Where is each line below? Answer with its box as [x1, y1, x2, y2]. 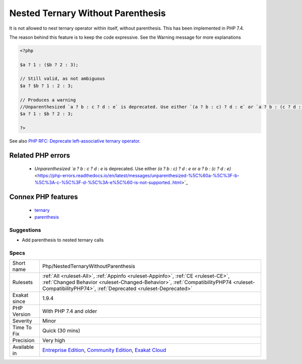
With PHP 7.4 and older [42, 308, 98, 315]
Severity [12, 317, 32, 324]
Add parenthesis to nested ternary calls [22, 237, 104, 243]
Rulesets [12, 279, 33, 286]
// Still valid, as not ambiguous [20, 76, 105, 81]
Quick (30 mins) [42, 327, 81, 334]
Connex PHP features [9, 193, 78, 201]
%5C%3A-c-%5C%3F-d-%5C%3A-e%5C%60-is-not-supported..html [34, 179, 182, 186]
